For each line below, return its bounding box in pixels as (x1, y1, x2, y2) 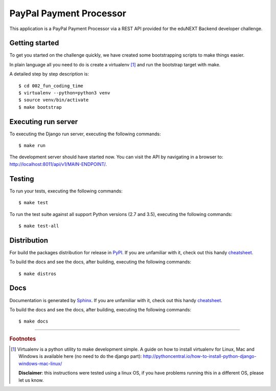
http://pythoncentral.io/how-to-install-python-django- (143, 353, 257, 359)
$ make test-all (18, 223, 59, 229)
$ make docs (18, 319, 49, 324)
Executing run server (9, 117, 78, 126)
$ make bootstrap (18, 104, 62, 110)
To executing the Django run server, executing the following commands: (9, 131, 161, 137)
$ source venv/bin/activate (18, 97, 89, 103)
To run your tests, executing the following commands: (9, 188, 123, 194)
